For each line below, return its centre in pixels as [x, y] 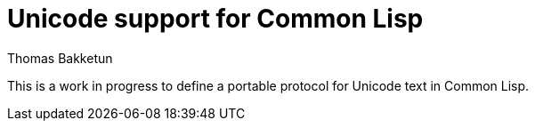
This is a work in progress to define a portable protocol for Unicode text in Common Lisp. [268, 85]
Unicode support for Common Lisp [215, 19]
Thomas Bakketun [60, 58]
